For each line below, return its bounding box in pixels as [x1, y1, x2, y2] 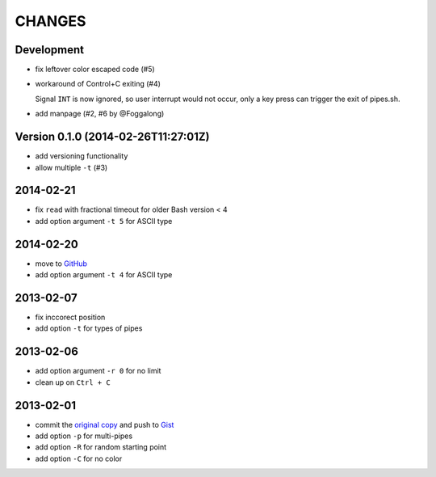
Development [15, 43, 85, 57]
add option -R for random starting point [35, 442, 167, 452]
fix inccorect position [35, 312, 106, 323]
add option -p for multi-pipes [35, 431, 133, 441]
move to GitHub [35, 259, 88, 268]
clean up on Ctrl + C [35, 377, 111, 387]
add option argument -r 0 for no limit [35, 366, 161, 376]
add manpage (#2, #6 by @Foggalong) [35, 109, 165, 119]
